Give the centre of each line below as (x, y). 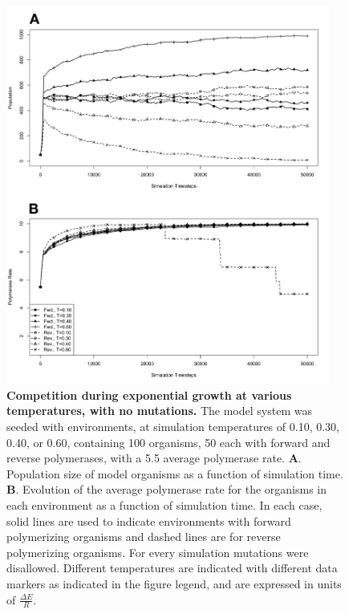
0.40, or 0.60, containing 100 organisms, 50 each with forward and (168, 442)
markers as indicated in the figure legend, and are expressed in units (174, 584)
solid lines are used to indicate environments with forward (149, 520)
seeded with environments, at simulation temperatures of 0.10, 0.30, (173, 427)
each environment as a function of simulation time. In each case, (164, 505)
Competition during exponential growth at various (149, 394)
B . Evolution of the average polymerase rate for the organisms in (167, 489)
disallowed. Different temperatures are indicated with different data (172, 568)
